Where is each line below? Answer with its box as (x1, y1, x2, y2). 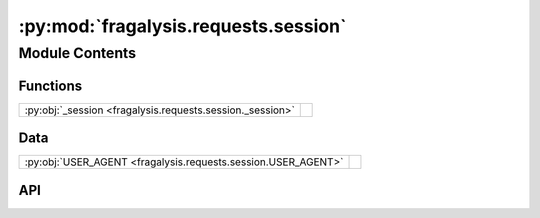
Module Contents (18, 44, 137, 62)
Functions (18, 77, 83, 94)
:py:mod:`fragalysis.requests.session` (18, 15, 347, 37)
